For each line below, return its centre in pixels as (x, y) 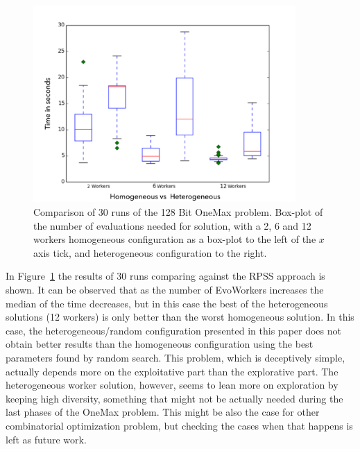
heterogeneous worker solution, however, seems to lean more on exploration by (172, 385)
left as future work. (46, 439)
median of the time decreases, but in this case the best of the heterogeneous (167, 303)
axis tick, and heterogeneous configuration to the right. (150, 252)
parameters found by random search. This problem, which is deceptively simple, (175, 357)
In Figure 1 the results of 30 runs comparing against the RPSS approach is (165, 276)
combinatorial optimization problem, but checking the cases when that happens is (179, 425)
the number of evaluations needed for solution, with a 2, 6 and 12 (172, 225)
